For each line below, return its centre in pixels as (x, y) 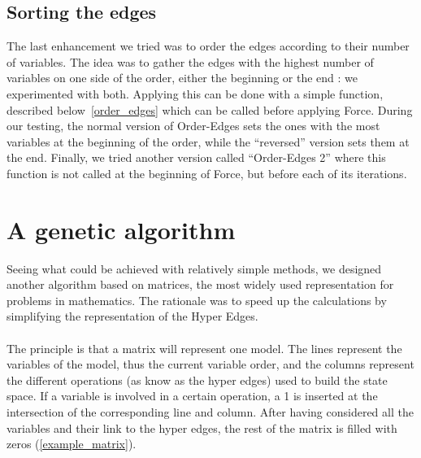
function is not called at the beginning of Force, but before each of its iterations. (207, 173)
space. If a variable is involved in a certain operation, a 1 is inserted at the (192, 396)
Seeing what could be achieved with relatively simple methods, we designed (194, 268)
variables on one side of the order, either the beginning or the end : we (182, 78)
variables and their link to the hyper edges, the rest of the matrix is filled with (202, 427)
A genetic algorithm (121, 229)
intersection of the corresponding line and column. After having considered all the (210, 412)
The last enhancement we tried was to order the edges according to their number (208, 46)
